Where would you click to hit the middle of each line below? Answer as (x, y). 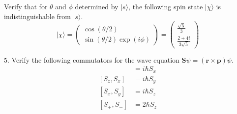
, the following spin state (166, 6)
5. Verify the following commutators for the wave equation (92, 59)
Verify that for (26, 6)
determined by (97, 6)
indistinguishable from (37, 16)
